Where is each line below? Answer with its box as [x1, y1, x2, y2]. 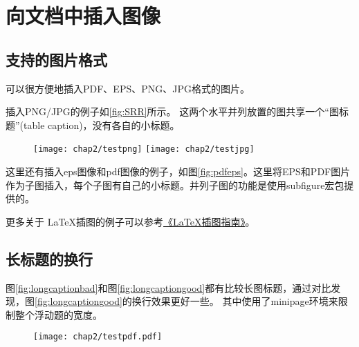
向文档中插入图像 [6, 1, 161, 30]
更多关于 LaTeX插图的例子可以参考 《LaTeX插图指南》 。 [6, 214, 255, 228]
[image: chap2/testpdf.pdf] [33, 332, 163, 342]
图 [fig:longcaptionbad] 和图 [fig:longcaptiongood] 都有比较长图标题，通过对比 [6, 280, 331, 295]
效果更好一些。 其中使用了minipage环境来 [151, 294, 338, 308]
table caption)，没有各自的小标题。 [24, 117, 180, 132]
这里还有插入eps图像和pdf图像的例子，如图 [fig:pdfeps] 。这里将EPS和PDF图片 [6, 164, 351, 179]
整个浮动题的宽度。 [15, 307, 102, 321]
